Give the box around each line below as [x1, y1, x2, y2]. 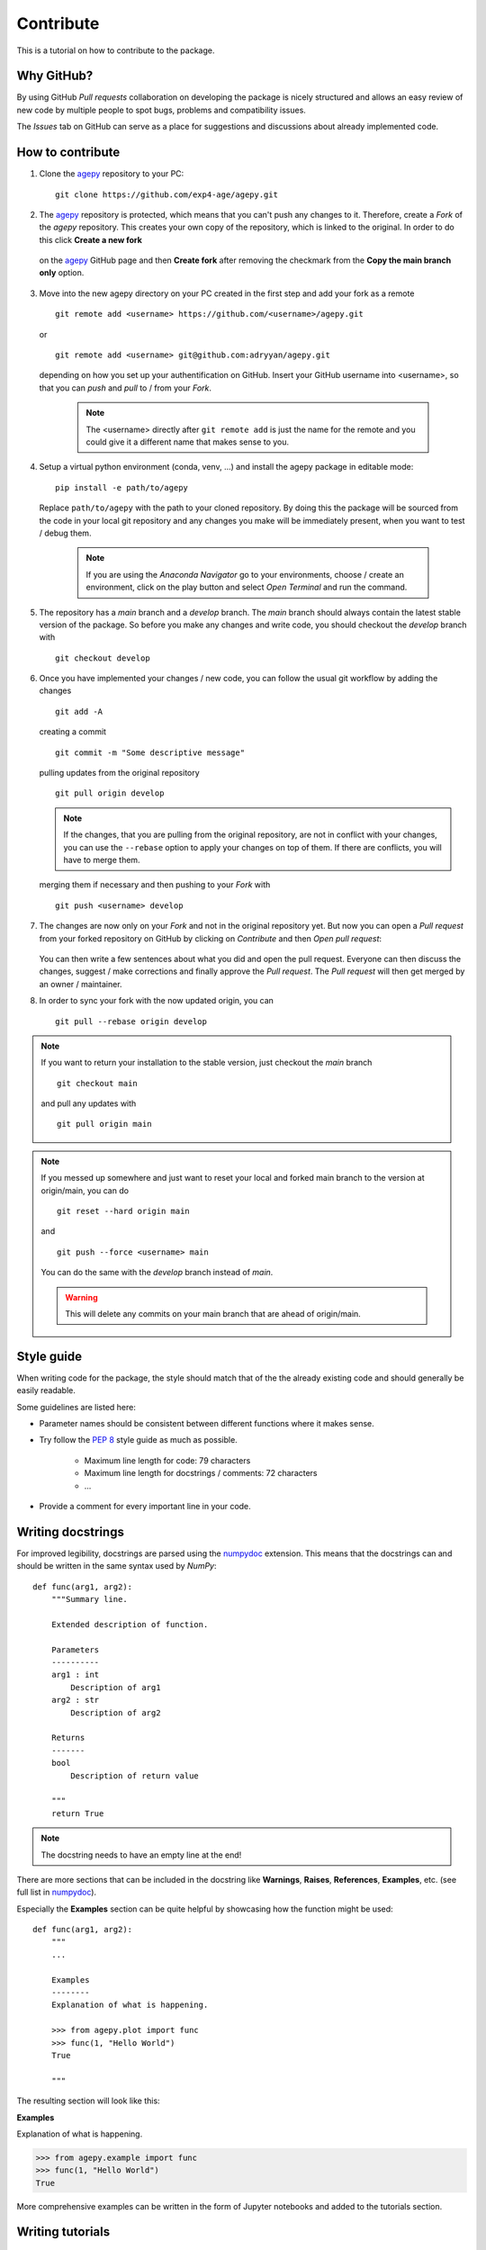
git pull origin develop [55, 788, 165, 798]
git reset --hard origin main [57, 1206, 191, 1217]
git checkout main [57, 1078, 139, 1088]
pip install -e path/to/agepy [55, 482, 189, 492]
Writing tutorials [16, 2224, 111, 2240]
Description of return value [70, 1770, 200, 1781]
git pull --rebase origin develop [55, 1016, 207, 1026]
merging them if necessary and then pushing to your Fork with [39, 879, 271, 890]
